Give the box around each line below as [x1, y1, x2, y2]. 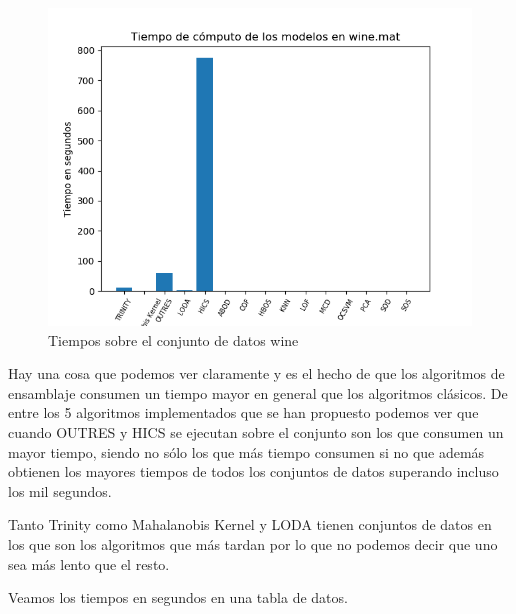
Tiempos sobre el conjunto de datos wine [48, 329, 299, 350]
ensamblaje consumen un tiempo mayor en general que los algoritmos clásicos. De [8, 382, 508, 403]
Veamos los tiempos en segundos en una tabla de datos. [8, 587, 348, 608]
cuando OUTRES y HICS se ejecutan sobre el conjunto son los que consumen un [8, 421, 504, 442]
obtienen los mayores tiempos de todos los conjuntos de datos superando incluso [8, 461, 499, 482]
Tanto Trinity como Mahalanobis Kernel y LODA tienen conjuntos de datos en [8, 514, 492, 535]
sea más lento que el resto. [8, 553, 170, 574]
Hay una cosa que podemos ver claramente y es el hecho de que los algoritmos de [8, 363, 505, 384]
